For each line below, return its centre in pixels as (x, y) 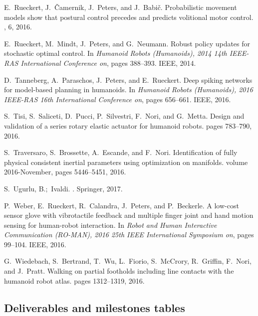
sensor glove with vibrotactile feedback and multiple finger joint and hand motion (129, 215)
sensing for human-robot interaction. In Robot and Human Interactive (111, 225)
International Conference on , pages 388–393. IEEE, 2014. (108, 63)
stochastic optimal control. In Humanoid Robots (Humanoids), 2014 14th (116, 53)
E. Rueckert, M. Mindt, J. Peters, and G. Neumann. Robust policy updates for (127, 43)
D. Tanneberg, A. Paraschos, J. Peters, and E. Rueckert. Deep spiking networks (128, 79)
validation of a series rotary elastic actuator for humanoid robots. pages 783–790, (128, 125)
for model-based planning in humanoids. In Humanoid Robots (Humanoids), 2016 (129, 89)
